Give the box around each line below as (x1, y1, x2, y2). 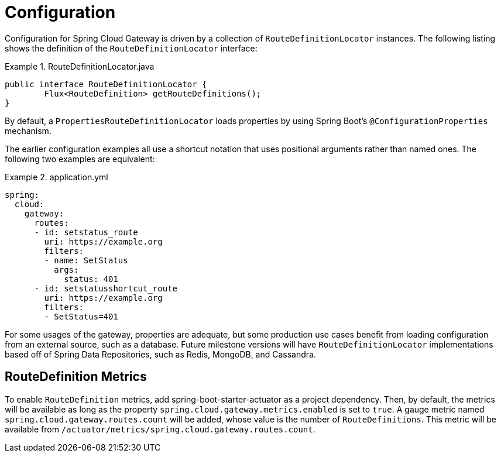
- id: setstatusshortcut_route (34, 283, 178, 293)
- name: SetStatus (44, 255, 128, 265)
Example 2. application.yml (5, 171, 108, 182)
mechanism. (5, 125, 52, 136)
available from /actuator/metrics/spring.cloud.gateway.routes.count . (5, 424, 315, 434)
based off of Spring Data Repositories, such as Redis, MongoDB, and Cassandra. (5, 349, 316, 359)
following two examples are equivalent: (5, 153, 155, 164)
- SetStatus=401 (44, 311, 118, 321)
